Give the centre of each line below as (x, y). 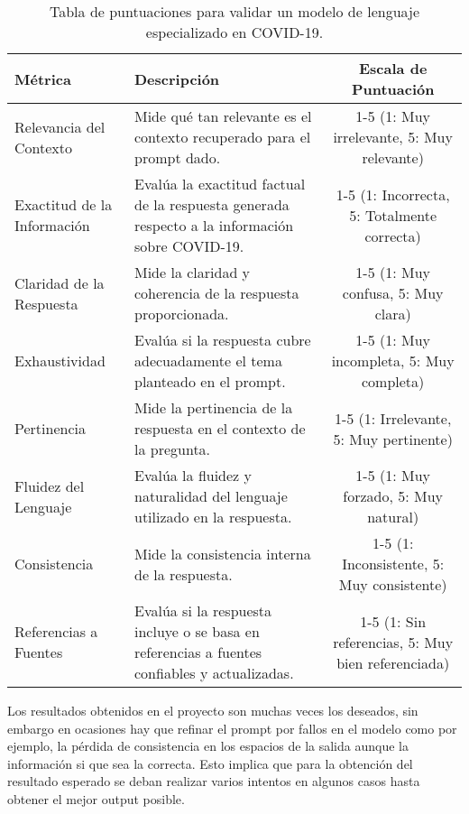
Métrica (43, 79)
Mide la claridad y (192, 272)
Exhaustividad (60, 361)
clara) (393, 314)
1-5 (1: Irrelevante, (393, 418)
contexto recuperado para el (222, 137)
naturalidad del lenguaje (211, 496)
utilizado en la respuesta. (213, 517)
